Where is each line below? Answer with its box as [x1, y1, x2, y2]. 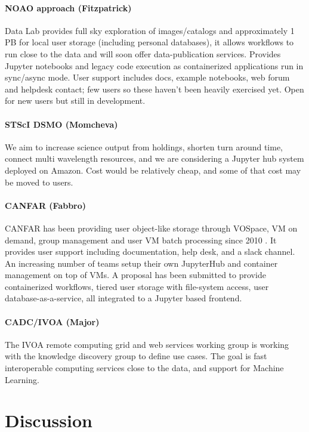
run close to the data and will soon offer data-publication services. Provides [5, 47, 281, 60]
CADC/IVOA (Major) [5, 315, 100, 328]
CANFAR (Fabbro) [5, 199, 86, 211]
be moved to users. [5, 175, 73, 188]
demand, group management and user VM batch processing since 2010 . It [5, 233, 277, 246]
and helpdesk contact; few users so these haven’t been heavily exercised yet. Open [5, 82, 304, 95]
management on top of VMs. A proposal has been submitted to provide [5, 269, 266, 281]
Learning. [5, 373, 39, 385]
